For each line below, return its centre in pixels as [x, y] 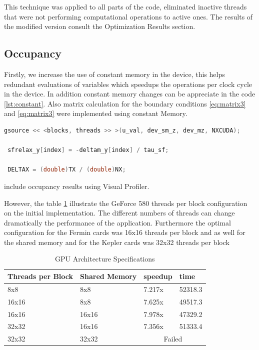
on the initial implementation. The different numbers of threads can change [119, 213]
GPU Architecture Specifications [105, 259]
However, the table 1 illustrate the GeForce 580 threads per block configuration [126, 203]
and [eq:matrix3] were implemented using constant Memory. [96, 113]
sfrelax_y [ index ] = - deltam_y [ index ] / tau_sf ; [88, 150]
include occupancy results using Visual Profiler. [77, 186]
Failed [173, 339]
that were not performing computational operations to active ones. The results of [128, 16]
